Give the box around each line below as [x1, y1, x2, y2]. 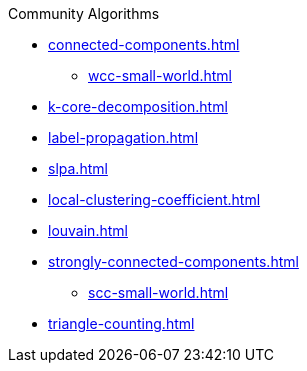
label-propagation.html [48, 129, 199, 146]
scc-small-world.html [88, 284, 229, 301]
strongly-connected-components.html [48, 253, 299, 270]
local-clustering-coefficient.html [48, 191, 261, 208]
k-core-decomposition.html [48, 98, 228, 115]
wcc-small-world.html [88, 67, 232, 84]
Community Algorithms [8, 5, 160, 22]
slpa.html [48, 160, 108, 177]
